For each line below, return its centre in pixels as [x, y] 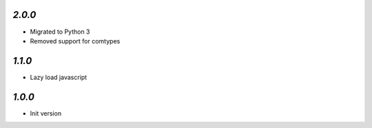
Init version [46, 113]
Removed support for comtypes [75, 41]
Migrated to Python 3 [60, 32]
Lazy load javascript [59, 77]
